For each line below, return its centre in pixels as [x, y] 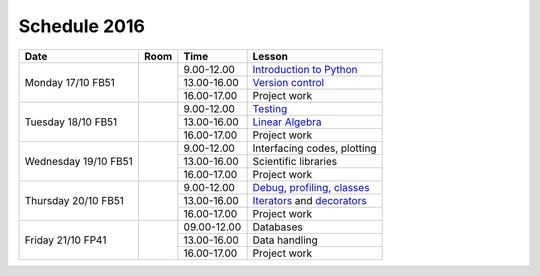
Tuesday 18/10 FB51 [71, 122]
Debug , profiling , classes [311, 187]
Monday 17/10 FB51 [69, 82]
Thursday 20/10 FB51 [74, 200]
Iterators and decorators [309, 200]
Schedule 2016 [81, 26]
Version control [288, 82]
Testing [270, 108]
